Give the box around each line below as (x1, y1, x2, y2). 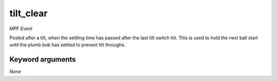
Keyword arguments (9, 55, 76, 64)
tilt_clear (9, 8, 48, 19)
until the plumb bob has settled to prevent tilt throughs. (9, 42, 126, 48)
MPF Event (9, 25, 33, 32)
